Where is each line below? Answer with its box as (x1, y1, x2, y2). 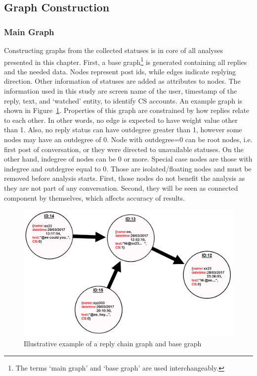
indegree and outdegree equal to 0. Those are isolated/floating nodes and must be (4, 163, 252, 173)
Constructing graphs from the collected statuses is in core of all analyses (4, 45, 223, 55)
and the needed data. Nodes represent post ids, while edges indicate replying (4, 66, 236, 76)
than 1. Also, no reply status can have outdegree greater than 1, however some (4, 124, 242, 135)
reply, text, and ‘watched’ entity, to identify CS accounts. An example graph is (4, 95, 243, 106)
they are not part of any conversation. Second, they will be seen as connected (4, 182, 238, 193)
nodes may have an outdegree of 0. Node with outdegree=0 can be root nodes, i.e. (4, 134, 253, 144)
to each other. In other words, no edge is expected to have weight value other (4, 114, 238, 125)
